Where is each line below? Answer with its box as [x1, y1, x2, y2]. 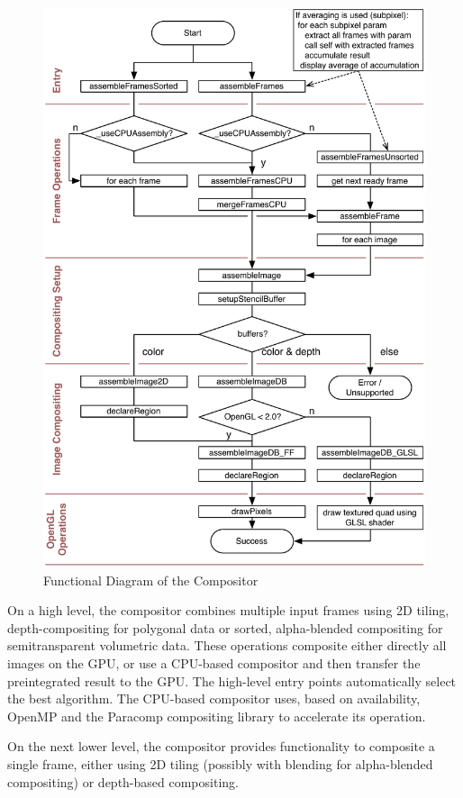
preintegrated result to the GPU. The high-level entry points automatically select [7, 671, 457, 690]
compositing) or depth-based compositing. [7, 772, 239, 791]
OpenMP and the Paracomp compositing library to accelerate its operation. [7, 706, 426, 725]
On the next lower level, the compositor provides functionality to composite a [7, 737, 435, 756]
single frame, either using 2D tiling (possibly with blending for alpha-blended [7, 754, 433, 773]
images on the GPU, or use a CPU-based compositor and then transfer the [7, 653, 421, 672]
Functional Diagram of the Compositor [43, 570, 259, 589]
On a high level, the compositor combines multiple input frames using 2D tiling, [7, 601, 449, 620]
